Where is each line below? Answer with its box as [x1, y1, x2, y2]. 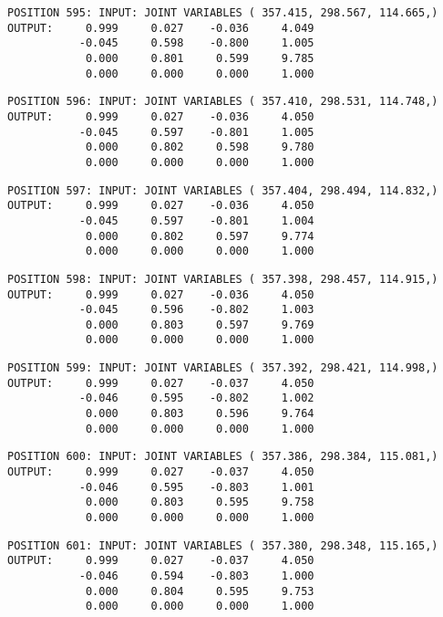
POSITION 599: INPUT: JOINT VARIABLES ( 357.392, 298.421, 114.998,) [7, 361, 438, 375]
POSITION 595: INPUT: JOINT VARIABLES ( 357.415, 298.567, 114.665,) [7, 6, 438, 19]
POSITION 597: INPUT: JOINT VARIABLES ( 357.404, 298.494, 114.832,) [7, 183, 438, 197]
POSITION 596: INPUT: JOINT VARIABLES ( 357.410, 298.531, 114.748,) [7, 95, 438, 109]
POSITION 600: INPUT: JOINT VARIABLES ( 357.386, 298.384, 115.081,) [7, 450, 438, 464]
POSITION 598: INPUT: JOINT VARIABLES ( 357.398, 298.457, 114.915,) [7, 272, 438, 286]
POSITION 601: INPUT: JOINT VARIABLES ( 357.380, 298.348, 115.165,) [7, 539, 438, 552]
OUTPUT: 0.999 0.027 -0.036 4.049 [7, 21, 314, 35]
